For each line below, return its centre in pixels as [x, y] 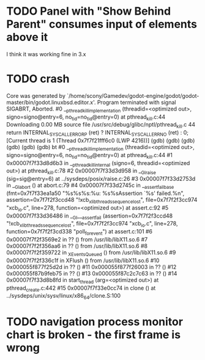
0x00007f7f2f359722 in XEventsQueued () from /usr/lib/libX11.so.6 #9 [91, 253]
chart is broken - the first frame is [94, 335]
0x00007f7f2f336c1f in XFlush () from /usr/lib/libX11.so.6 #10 [83, 260]
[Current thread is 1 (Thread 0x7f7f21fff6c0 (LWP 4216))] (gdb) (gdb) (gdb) [101, 141]
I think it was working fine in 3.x [46, 54]
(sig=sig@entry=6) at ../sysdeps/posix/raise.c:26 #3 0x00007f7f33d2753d [101, 179]
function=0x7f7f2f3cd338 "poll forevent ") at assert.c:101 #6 [80, 232]
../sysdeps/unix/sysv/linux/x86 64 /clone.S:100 [64, 296]
